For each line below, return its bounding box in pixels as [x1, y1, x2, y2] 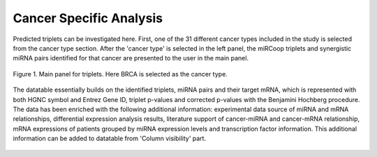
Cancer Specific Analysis [13, 10, 163, 26]
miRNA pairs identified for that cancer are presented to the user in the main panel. [13, 54, 249, 63]
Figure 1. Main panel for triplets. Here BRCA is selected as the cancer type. [13, 69, 228, 78]
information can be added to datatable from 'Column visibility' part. [13, 134, 206, 142]
